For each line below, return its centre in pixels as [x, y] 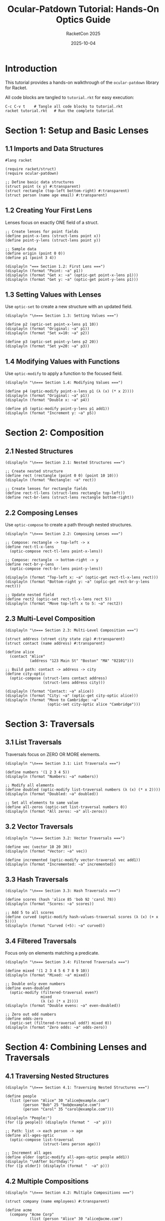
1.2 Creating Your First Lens [49, 210]
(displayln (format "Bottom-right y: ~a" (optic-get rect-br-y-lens [77, 582]
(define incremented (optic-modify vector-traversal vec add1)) [73, 860]
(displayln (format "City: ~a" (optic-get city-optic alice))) [72, 696]
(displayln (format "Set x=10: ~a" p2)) [48, 333]
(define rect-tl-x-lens [30, 547]
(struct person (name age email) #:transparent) [56, 195]
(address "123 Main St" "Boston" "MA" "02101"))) [82, 661]
